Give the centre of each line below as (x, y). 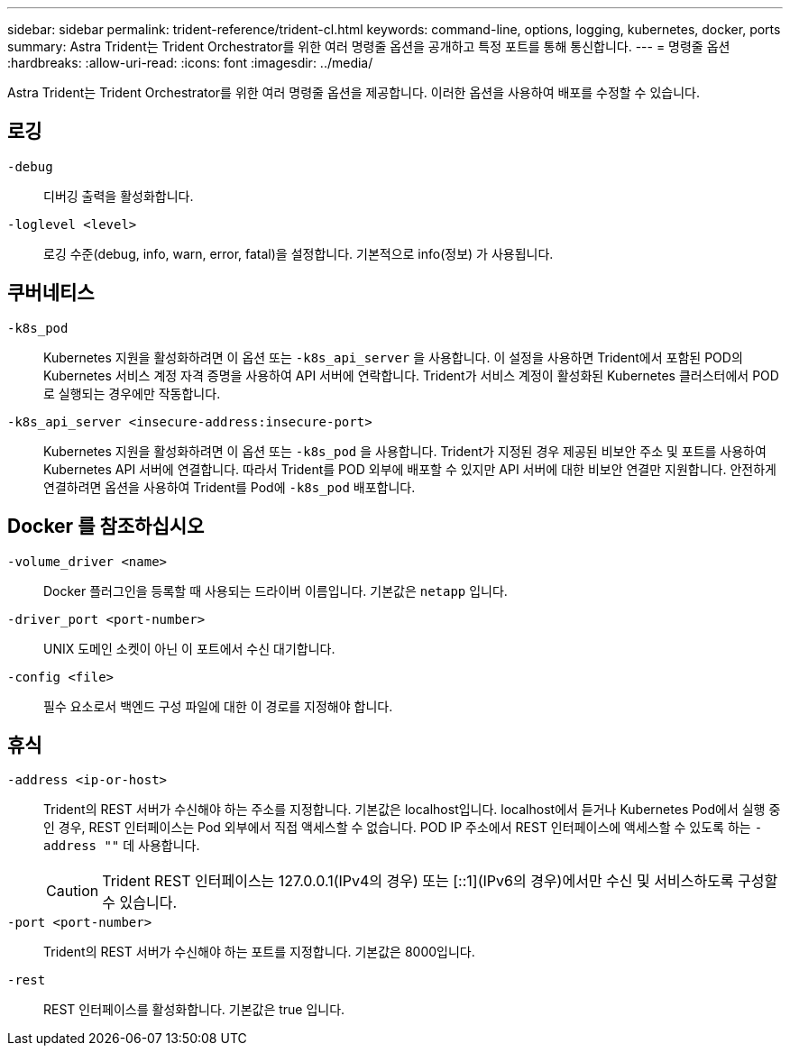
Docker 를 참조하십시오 (106, 526)
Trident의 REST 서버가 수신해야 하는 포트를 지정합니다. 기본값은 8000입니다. (259, 952)
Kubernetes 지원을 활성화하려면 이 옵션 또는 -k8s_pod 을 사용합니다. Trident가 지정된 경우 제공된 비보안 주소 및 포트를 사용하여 (405, 451)
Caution (73, 891)
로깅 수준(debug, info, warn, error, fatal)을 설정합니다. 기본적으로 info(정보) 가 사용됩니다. (299, 253)
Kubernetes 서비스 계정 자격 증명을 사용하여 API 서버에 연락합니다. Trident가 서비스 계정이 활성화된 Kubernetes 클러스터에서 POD (411, 375)
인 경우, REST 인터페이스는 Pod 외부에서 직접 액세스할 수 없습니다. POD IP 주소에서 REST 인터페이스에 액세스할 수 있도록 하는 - (403, 828)
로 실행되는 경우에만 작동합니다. (132, 393)
